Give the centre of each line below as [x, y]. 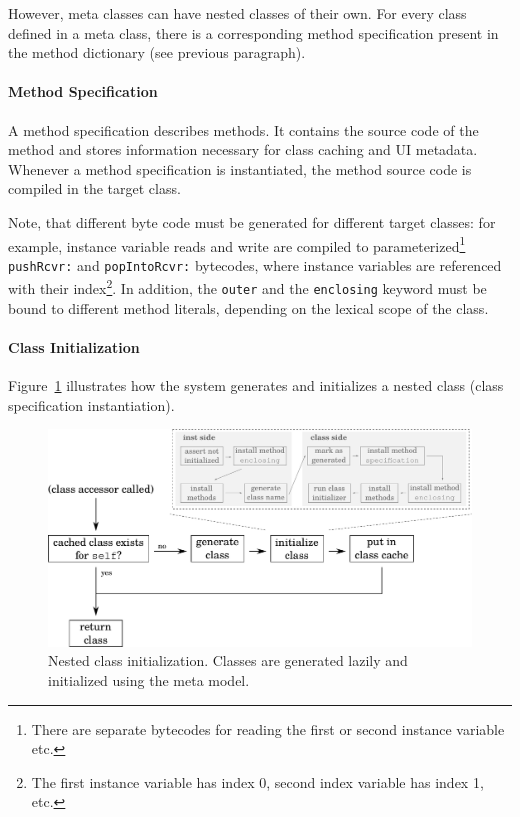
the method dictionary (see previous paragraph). [157, 52]
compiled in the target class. [94, 188]
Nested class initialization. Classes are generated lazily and [228, 660]
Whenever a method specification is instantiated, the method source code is [240, 168]
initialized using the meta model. [149, 679]
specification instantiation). [91, 404]
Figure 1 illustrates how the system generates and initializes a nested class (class [256, 385]
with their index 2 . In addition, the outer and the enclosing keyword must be [247, 287]
